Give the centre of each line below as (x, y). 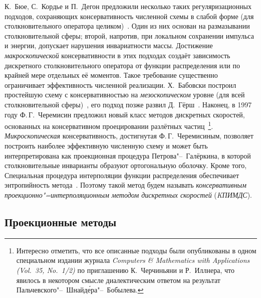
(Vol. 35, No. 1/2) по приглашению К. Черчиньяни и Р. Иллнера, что (125, 270)
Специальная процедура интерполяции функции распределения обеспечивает (122, 175)
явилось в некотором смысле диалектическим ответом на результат (118, 280)
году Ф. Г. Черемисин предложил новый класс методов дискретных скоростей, (125, 114)
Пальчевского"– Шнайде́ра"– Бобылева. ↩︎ (80, 290)
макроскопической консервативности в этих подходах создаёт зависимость (117, 55)
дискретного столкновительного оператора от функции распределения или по (122, 65)
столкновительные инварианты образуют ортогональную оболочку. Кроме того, (126, 165)
